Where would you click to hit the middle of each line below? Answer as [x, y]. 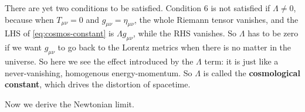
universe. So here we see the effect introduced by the [99, 61]
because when [29, 19]
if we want [23, 47]
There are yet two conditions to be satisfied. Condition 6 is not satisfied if [138, 8]
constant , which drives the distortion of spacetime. [98, 84]
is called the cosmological [252, 72]
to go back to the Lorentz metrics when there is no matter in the [174, 47]
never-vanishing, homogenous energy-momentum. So [99, 72]
